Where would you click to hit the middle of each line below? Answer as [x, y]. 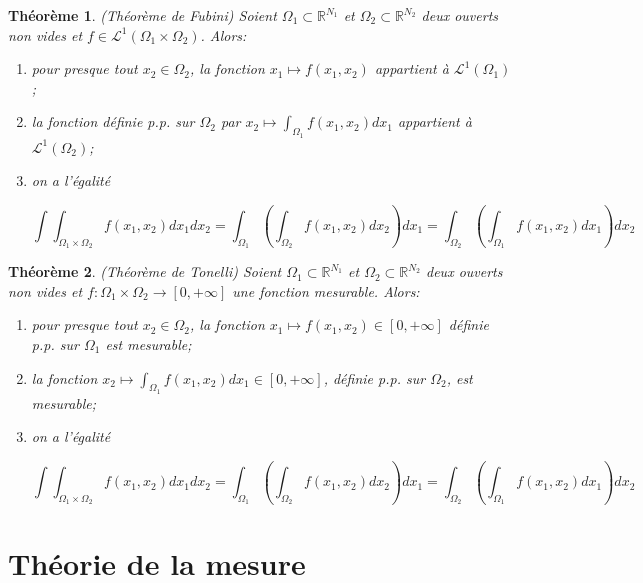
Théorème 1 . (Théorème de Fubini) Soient [142, 15]
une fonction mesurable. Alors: [326, 290]
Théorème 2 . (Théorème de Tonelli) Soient [145, 271]
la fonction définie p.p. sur [113, 121]
